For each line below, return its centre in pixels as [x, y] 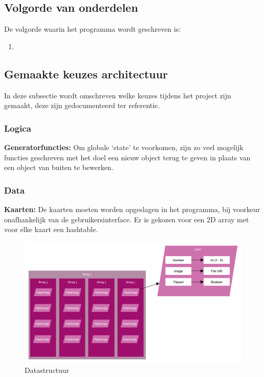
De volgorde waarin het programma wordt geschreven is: [93, 29]
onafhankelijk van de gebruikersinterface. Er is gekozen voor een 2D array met [127, 219]
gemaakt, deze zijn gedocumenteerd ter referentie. [82, 105]
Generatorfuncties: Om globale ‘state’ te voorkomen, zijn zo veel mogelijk [124, 147]
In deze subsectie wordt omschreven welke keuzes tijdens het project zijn [118, 95]
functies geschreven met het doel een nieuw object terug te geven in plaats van [127, 157]
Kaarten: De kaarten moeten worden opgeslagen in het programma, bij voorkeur [132, 209]
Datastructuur [47, 370]
